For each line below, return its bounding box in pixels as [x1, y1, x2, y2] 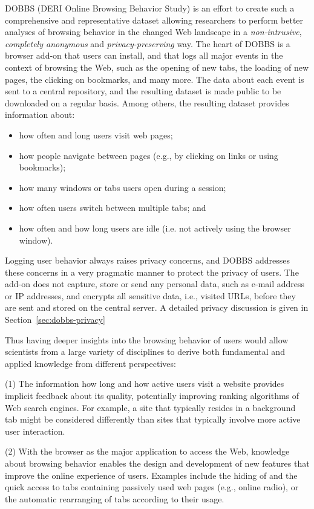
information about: [5, 108, 75, 121]
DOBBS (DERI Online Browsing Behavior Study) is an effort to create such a [5, 2, 295, 14]
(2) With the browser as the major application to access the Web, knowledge [5, 445, 290, 458]
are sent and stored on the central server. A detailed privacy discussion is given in [5, 301, 309, 314]
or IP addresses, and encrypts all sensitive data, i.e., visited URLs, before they [5, 289, 296, 302]
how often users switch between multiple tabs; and [19, 201, 206, 214]
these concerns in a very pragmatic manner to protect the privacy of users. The [5, 265, 299, 278]
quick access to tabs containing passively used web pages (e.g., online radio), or [5, 481, 299, 493]
